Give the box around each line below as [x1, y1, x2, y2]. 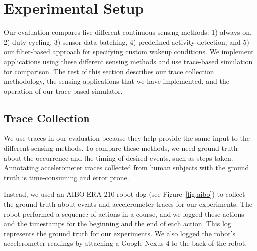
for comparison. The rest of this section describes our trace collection [4, 66, 214, 76]
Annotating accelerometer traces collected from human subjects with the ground [4, 162, 249, 173]
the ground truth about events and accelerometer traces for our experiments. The [4, 199, 253, 209]
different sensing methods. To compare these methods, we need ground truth [4, 143, 238, 153]
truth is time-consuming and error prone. [4, 172, 129, 182]
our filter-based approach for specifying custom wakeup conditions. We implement [4, 46, 254, 57]
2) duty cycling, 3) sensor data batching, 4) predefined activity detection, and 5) [4, 36, 249, 47]
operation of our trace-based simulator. [4, 85, 123, 96]
